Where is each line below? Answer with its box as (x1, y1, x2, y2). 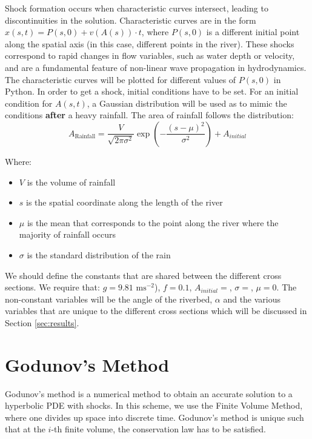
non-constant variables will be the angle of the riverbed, (5, 292, 213, 305)
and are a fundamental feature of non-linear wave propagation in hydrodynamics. (5, 61, 307, 73)
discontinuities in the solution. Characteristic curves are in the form (5, 13, 256, 26)
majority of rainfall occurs (19, 228, 116, 241)
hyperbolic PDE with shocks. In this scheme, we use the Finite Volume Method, (5, 399, 303, 412)
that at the (5, 423, 45, 435)
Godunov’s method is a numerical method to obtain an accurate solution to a (5, 387, 293, 400)
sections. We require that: (5, 281, 100, 293)
